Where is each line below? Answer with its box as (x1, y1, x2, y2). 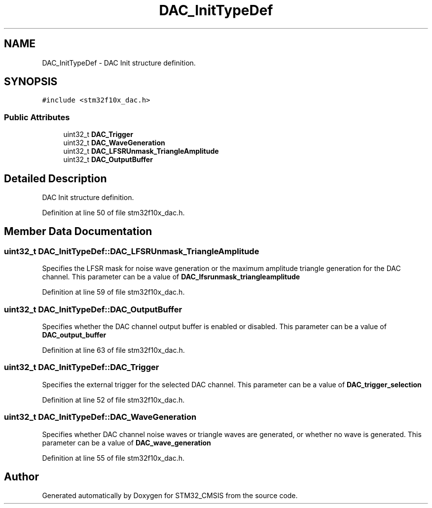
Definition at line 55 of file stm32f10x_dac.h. (42, 453, 185, 462)
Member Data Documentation (4, 225, 152, 238)
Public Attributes (4, 112, 70, 122)
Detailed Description (4, 172, 107, 185)
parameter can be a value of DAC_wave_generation (42, 438, 211, 447)
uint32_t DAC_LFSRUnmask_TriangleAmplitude (63, 147, 219, 156)
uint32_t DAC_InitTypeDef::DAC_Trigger (4, 362, 159, 373)
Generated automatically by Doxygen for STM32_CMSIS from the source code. (42, 491, 298, 500)
